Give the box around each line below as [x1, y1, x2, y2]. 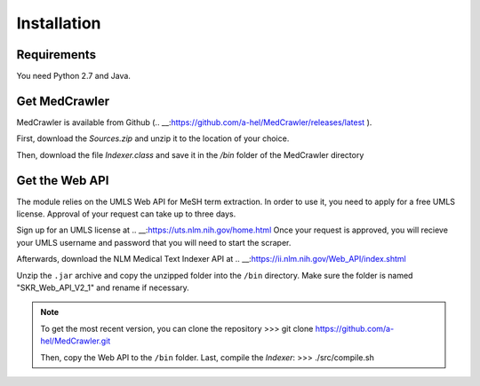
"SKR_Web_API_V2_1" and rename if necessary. [16, 282, 190, 293]
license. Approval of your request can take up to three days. [16, 209, 236, 219]
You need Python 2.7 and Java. [16, 71, 131, 82]
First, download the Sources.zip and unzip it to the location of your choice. [16, 133, 290, 144]
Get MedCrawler [16, 93, 110, 108]
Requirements [16, 47, 97, 62]
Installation [16, 13, 101, 33]
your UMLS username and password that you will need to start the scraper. [16, 237, 292, 248]
